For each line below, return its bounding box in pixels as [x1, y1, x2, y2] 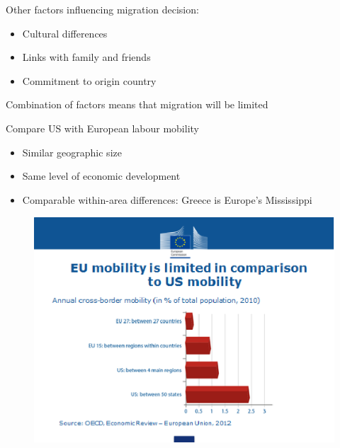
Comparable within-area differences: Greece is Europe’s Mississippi [22, 192, 312, 207]
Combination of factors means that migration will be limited [6, 97, 268, 112]
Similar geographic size [22, 144, 122, 159]
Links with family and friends [22, 50, 151, 64]
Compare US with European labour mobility [6, 120, 199, 135]
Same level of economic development [22, 168, 181, 183]
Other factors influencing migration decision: [6, 2, 199, 16]
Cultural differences [22, 25, 108, 40]
